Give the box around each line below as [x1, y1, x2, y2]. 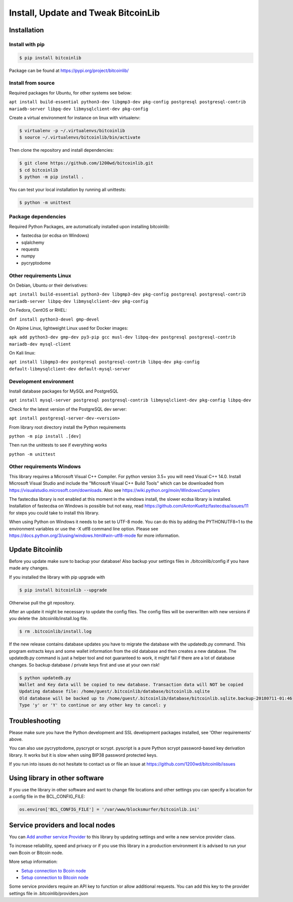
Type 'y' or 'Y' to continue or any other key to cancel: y [19, 702, 167, 708]
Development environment [9, 378, 74, 385]
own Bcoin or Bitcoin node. [9, 850, 63, 856]
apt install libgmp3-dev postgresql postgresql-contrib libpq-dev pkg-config [9, 359, 200, 365]
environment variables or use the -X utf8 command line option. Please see [9, 526, 159, 532]
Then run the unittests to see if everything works [9, 442, 107, 448]
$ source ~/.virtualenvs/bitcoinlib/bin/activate [19, 135, 141, 140]
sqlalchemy [21, 239, 44, 245]
